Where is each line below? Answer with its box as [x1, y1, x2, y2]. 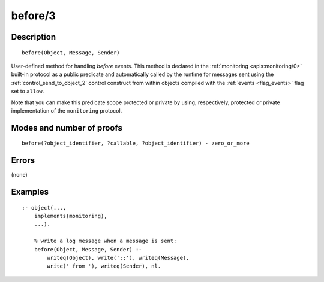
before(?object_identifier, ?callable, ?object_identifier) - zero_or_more [22, 140, 250, 147]
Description [11, 32, 56, 42]
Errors [11, 156, 35, 166]
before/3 [11, 9, 56, 22]
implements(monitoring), [34, 213, 107, 220]
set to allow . [11, 87, 44, 95]
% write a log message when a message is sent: [34, 238, 177, 245]
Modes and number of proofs [11, 123, 122, 133]
